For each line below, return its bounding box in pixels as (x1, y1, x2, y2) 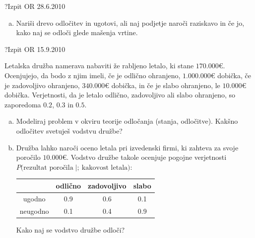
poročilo (16, 152, 41, 162)
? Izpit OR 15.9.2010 (4, 44, 65, 54)
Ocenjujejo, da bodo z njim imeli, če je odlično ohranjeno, (4, 70, 181, 80)
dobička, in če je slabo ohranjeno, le (111, 80, 220, 90)
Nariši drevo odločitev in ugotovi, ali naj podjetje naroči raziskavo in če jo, (16, 17, 245, 28)
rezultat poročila (23, 164, 73, 171)
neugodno (19, 205, 49, 216)
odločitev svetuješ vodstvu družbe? (16, 125, 123, 136)
